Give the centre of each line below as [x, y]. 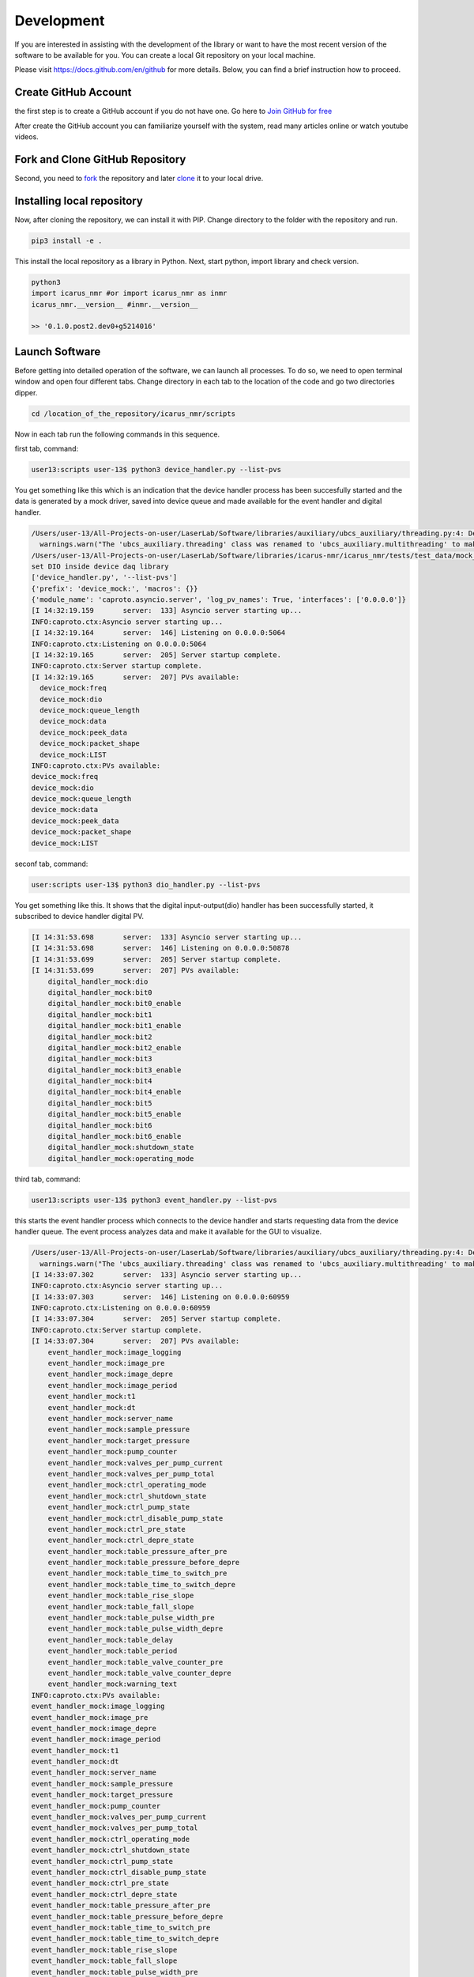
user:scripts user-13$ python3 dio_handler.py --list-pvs [146, 885]
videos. [26, 137]
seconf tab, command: [51, 864]
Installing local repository [79, 200]
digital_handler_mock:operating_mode [121, 1158]
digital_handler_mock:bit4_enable [115, 1092]
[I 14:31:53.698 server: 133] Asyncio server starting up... [167, 937]
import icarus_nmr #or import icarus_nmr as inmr [129, 293]
